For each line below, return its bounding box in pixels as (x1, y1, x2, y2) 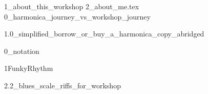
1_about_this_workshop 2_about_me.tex (4, 1, 139, 11)
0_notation (4, 45, 39, 56)
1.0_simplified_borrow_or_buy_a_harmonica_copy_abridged (4, 28, 204, 39)
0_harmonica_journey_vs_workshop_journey (4, 11, 151, 22)
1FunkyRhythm (4, 63, 53, 73)
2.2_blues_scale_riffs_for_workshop (4, 80, 121, 90)
